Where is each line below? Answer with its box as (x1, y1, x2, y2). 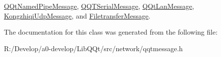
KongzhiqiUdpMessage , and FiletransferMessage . (4, 10, 151, 20)
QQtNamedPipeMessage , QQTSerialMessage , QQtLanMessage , (4, 1, 194, 11)
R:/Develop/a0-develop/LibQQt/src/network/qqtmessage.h (4, 43, 183, 53)
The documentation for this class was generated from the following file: (4, 27, 218, 37)
